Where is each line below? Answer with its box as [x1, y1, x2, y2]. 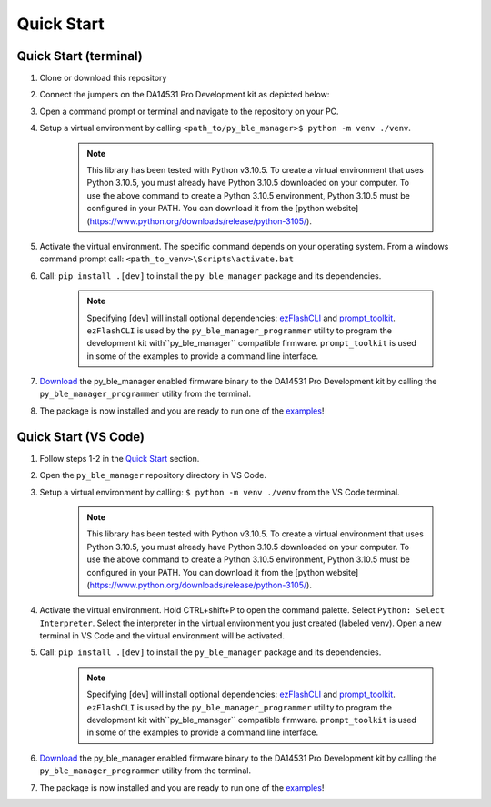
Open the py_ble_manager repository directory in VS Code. [39, 470, 267, 481]
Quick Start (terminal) [16, 48, 143, 64]
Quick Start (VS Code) [16, 429, 145, 444]
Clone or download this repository [39, 73, 167, 84]
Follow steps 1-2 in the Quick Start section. [39, 453, 200, 464]
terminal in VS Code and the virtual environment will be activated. [39, 630, 286, 641]
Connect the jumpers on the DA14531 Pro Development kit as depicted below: [39, 89, 330, 100]
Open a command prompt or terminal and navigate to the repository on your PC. [39, 106, 340, 117]
